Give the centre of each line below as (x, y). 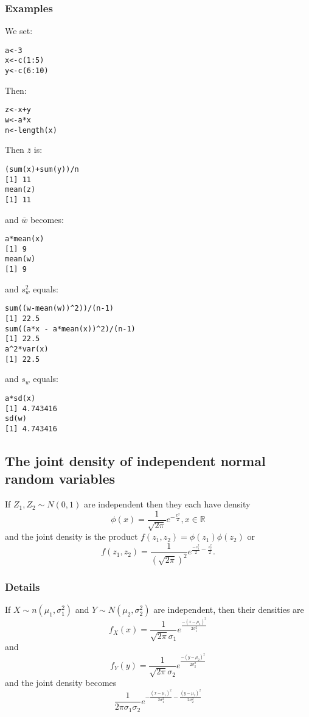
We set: (19, 31)
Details (23, 587)
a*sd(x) (20, 398)
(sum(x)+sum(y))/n (42, 169)
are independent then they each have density (167, 504)
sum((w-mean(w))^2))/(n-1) (59, 309)
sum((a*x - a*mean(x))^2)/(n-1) (70, 329)
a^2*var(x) (27, 349)
